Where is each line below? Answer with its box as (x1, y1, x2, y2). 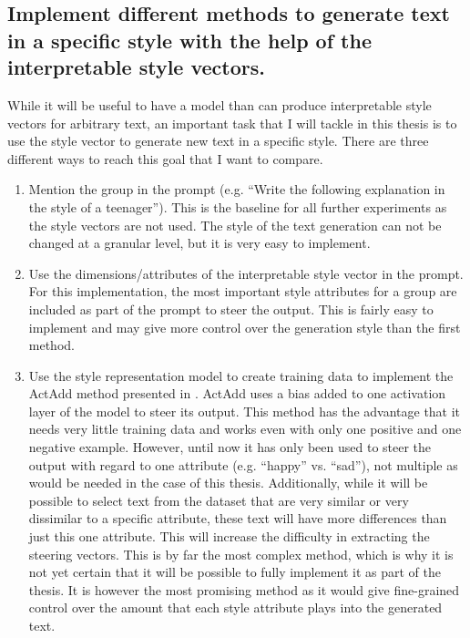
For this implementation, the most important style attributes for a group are (28, 282, 457, 301)
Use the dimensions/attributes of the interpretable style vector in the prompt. (28, 263, 464, 283)
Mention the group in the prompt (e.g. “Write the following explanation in (28, 180, 445, 199)
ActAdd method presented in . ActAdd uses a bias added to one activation (28, 384, 446, 403)
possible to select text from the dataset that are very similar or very (28, 490, 409, 509)
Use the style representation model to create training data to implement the (28, 365, 454, 385)
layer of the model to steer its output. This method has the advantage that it (28, 401, 461, 420)
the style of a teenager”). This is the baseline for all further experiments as (28, 197, 447, 216)
